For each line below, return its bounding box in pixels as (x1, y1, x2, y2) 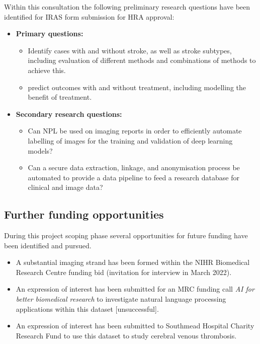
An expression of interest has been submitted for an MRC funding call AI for (16, 284, 254, 294)
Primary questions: (16, 28, 83, 39)
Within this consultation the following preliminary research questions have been (4, 2, 250, 12)
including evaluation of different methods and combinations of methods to (28, 55, 256, 65)
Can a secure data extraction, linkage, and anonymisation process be (28, 162, 240, 173)
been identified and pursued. (4, 240, 92, 250)
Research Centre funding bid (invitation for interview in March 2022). (16, 266, 232, 277)
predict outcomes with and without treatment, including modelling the (28, 82, 246, 92)
